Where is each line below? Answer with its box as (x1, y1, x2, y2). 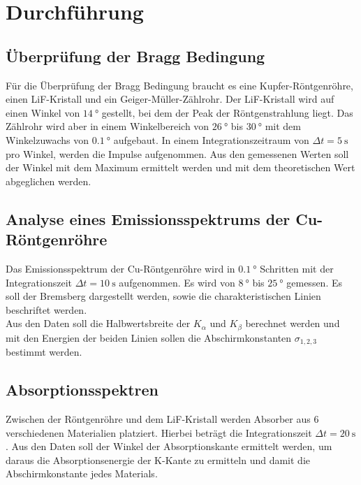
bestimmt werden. (6, 345, 82, 359)
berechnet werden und (245, 316, 340, 331)
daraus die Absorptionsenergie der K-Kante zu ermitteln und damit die (6, 452, 311, 467)
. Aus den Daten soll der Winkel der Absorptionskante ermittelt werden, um (6, 439, 332, 454)
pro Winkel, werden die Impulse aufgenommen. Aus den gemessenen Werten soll (6, 146, 349, 161)
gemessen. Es (286, 275, 343, 289)
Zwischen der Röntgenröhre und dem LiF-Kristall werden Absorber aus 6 (6, 412, 319, 426)
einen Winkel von (6, 105, 80, 120)
